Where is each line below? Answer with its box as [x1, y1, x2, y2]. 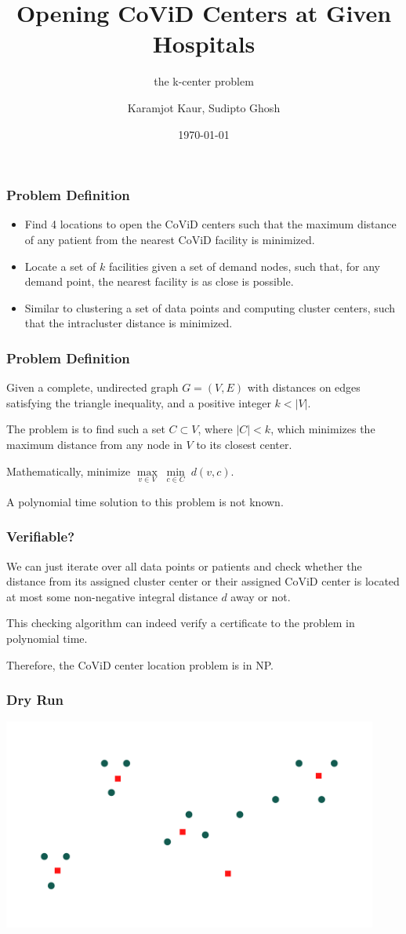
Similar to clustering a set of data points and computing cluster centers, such [24, 299, 396, 316]
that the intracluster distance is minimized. [24, 315, 233, 331]
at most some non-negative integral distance [6, 588, 218, 604]
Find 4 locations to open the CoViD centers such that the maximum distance [24, 216, 397, 232]
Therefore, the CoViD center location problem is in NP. [6, 656, 274, 673]
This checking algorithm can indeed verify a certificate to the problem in [6, 615, 355, 631]
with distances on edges [247, 379, 361, 396]
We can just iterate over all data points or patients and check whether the [6, 557, 362, 574]
